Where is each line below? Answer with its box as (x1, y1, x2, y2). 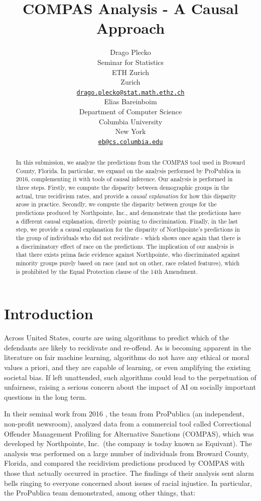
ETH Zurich (111, 66, 150, 77)
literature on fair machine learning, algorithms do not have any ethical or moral (4, 352, 249, 363)
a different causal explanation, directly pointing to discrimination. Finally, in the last (16, 217, 238, 225)
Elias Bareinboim (104, 96, 157, 107)
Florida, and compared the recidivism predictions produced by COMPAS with (4, 458, 245, 468)
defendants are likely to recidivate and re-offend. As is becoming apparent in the (4, 342, 251, 352)
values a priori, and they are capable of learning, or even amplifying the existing (4, 362, 251, 373)
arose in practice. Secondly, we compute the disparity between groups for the (16, 200, 217, 208)
